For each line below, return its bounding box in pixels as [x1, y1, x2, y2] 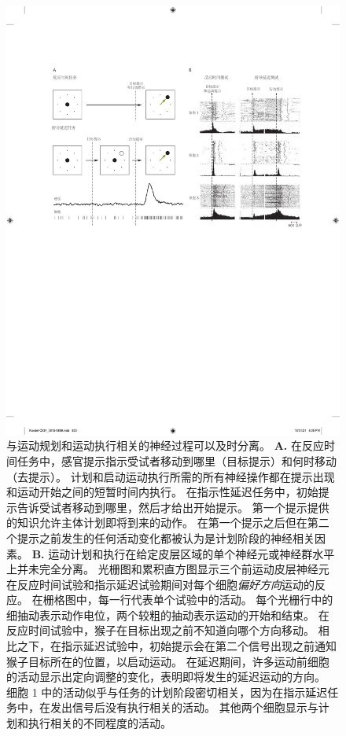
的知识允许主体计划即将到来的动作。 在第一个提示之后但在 [6, 514, 307, 531]
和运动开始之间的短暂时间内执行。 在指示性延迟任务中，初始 [6, 484, 318, 500]
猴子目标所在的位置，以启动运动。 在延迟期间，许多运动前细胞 [6, 653, 329, 669]
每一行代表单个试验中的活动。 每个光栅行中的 [98, 591, 333, 608]
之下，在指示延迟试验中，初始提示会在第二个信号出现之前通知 [17, 638, 337, 654]
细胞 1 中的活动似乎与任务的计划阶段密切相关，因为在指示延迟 [6, 683, 328, 700]
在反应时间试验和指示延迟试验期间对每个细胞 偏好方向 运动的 [6, 576, 315, 592]
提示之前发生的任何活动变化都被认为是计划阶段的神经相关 [17, 529, 315, 546]
